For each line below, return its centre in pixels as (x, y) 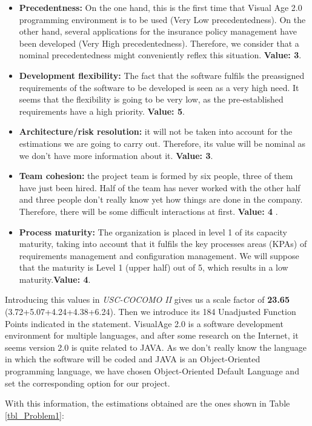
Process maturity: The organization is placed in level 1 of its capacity (153, 232)
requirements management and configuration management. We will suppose (159, 255)
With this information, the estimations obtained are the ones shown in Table (148, 403)
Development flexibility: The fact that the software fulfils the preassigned (162, 75)
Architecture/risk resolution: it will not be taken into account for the (156, 131)
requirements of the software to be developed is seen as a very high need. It (159, 87)
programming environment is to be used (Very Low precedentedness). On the (162, 19)
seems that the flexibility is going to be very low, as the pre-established (151, 99)
